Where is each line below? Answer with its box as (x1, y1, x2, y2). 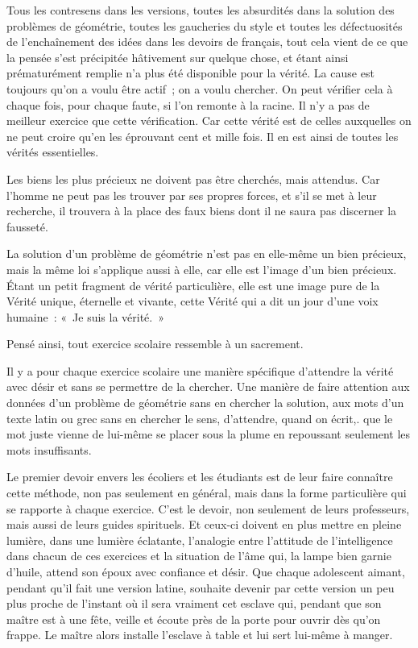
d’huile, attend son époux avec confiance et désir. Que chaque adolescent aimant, (6, 563, 405, 579)
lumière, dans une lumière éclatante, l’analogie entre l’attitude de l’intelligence (6, 531, 393, 548)
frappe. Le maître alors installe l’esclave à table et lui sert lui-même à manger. (6, 626, 393, 643)
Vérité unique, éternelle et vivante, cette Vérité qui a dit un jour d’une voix (6, 293, 379, 309)
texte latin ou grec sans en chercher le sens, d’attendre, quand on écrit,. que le (6, 409, 393, 426)
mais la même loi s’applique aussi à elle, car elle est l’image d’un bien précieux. (6, 260, 397, 277)
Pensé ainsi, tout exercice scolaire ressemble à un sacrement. (6, 335, 304, 352)
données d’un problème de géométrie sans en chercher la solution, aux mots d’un (6, 394, 404, 411)
